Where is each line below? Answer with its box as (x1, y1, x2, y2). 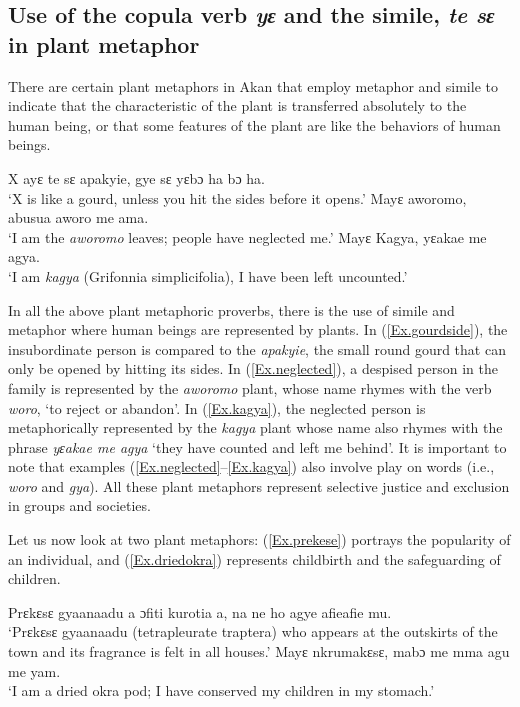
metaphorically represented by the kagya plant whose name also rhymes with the (8, 417, 503, 438)
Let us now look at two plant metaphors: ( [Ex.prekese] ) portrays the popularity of (8, 529, 511, 550)
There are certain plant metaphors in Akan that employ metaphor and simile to (8, 75, 498, 96)
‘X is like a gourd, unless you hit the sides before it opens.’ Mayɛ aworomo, (8, 187, 467, 208)
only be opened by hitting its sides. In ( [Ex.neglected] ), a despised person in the (8, 358, 498, 379)
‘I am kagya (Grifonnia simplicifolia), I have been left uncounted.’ (8, 265, 408, 286)
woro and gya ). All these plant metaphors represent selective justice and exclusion (8, 475, 510, 496)
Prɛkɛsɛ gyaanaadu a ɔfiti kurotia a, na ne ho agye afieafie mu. (8, 601, 392, 622)
